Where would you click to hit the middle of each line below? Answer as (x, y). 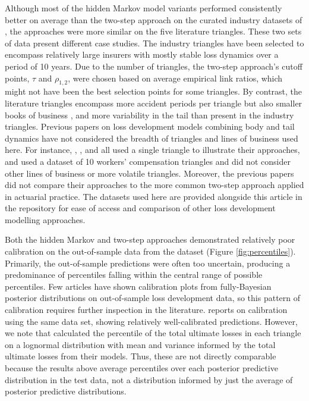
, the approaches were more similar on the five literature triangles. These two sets (153, 31)
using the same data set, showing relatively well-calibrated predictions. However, (151, 321)
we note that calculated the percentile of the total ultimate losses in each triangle (153, 333)
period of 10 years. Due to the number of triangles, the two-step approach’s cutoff (154, 66)
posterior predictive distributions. (66, 391)
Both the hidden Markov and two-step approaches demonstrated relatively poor (150, 239)
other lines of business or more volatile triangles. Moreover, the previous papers (149, 173)
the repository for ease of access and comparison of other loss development (140, 208)
